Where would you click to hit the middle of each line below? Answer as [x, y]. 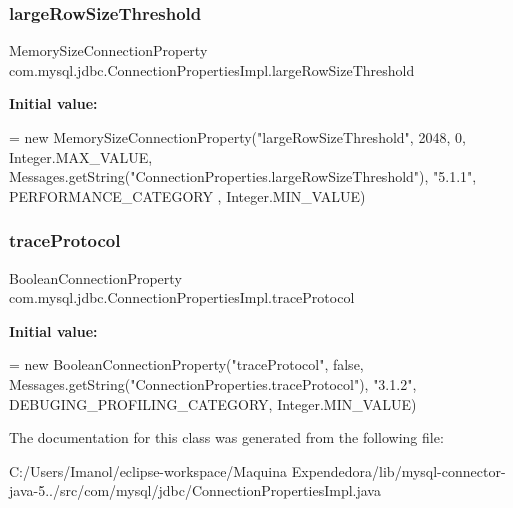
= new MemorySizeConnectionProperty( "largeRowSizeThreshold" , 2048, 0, [237, 137]
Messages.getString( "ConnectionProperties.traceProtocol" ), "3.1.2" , [213, 383]
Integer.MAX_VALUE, [81, 156]
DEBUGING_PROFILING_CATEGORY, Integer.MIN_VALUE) [213, 403]
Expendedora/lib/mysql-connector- [398, 470]
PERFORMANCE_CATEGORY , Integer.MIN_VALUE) [187, 195]
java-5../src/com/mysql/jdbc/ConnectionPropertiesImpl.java [195, 490]
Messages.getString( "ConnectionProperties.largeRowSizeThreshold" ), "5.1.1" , [243, 176]
